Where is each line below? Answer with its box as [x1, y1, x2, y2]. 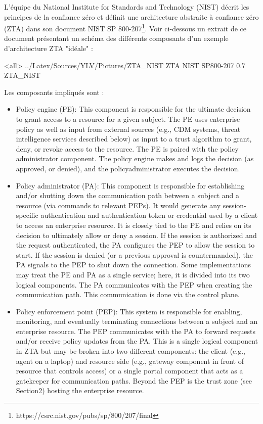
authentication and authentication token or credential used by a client [40, 210, 258, 220]
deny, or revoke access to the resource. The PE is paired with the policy [16, 143, 239, 154]
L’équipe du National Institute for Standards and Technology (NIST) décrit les [4, 2, 249, 12]
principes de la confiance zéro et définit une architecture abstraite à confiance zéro [4, 11, 259, 22]
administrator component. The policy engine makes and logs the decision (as [16, 153, 254, 164]
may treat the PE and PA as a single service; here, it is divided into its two [16, 269, 250, 279]
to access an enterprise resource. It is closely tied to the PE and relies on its [16, 219, 251, 230]
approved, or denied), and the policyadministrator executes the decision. [16, 163, 240, 173]
